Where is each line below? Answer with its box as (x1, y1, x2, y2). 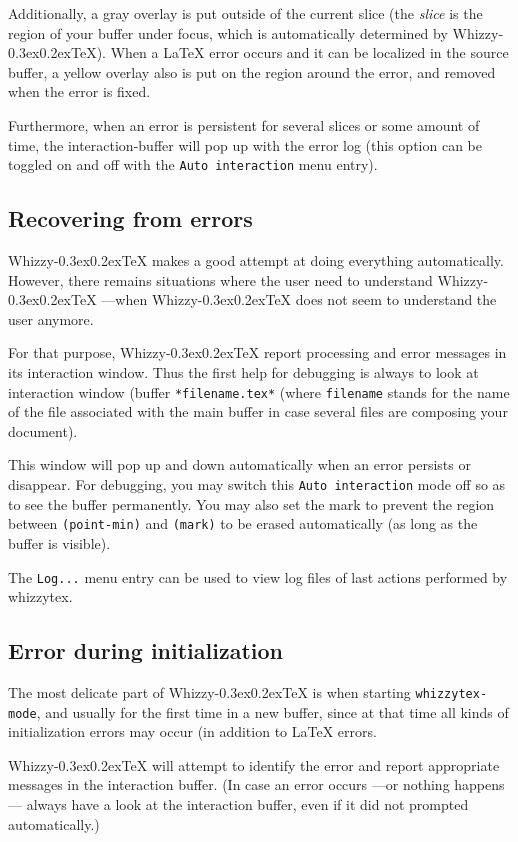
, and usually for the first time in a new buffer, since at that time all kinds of (36, 701, 509, 722)
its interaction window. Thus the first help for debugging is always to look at (8, 361, 479, 382)
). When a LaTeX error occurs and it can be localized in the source (96, 42, 509, 63)
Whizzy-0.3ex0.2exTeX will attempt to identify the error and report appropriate (8, 754, 500, 775)
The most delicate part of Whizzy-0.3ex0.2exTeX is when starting (8, 681, 411, 702)
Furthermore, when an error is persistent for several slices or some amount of (8, 114, 480, 135)
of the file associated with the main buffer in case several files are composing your (8, 401, 508, 422)
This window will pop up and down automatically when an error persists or (8, 454, 471, 475)
